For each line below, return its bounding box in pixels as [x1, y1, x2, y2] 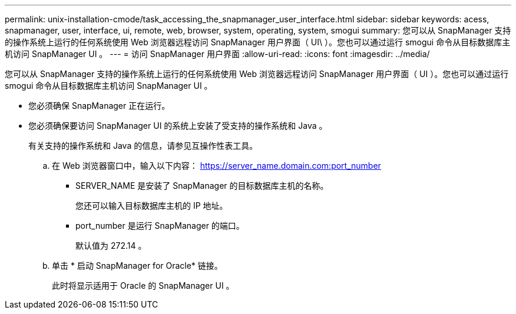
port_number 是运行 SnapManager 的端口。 [75, 221, 244, 231]
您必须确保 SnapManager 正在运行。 [28, 101, 170, 111]
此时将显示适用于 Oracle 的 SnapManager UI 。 [52, 280, 234, 290]
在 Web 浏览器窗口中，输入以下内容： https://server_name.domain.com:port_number [52, 161, 381, 171]
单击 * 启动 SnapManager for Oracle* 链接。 [52, 260, 223, 270]
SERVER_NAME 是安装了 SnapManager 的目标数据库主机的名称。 [75, 181, 329, 191]
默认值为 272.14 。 [75, 240, 147, 250]
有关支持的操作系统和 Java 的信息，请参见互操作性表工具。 [28, 141, 258, 151]
